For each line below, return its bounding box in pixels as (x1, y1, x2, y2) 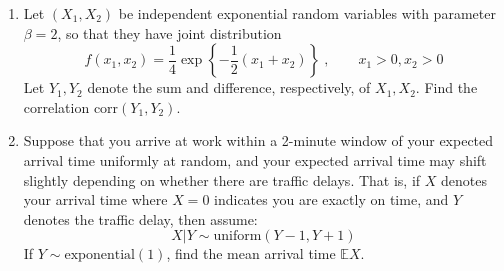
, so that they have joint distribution (57, 22, 282, 43)
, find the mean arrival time (166, 243, 336, 264)
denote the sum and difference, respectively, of (87, 77, 371, 98)
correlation (23, 96, 90, 117)
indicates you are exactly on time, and (214, 189, 449, 210)
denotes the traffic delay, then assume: (23, 208, 258, 229)
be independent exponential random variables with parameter (118, 3, 496, 23)
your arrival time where (23, 189, 168, 210)
